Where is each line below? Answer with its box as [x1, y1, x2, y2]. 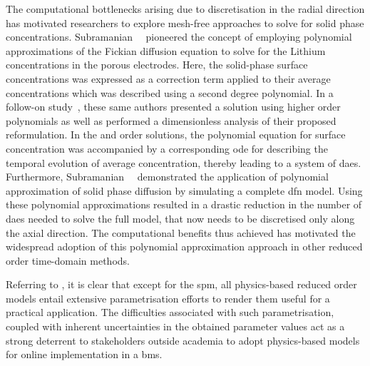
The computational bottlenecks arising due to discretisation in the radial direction [6, 1, 365, 16]
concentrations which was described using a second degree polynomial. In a [6, 85, 334, 100]
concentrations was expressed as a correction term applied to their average [6, 71, 331, 86]
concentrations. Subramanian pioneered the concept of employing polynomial [6, 29, 352, 44]
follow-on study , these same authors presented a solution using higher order [6, 99, 341, 114]
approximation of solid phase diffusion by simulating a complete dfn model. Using [6, 183, 363, 198]
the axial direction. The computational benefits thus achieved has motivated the [6, 225, 356, 240]
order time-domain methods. [6, 253, 130, 268]
